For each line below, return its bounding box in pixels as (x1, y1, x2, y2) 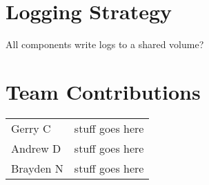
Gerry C (11, 120, 51, 136)
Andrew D (11, 140, 61, 156)
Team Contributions (6, 77, 201, 105)
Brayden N (11, 160, 63, 176)
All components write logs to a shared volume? (6, 37, 204, 52)
